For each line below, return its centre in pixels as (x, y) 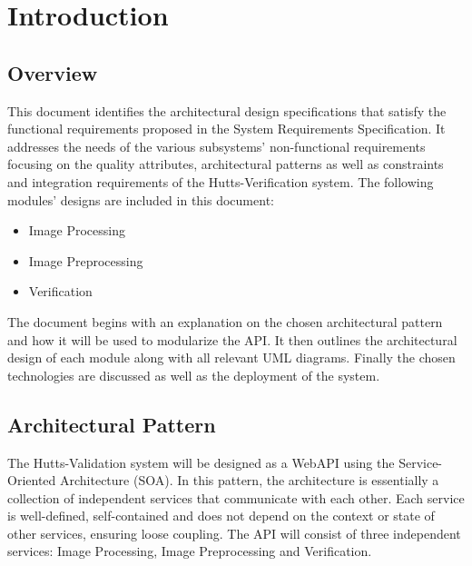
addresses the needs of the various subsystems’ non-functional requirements (216, 146)
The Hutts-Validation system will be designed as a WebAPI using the (201, 462)
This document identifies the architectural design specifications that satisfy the (227, 110)
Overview (53, 72)
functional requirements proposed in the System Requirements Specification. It (226, 129)
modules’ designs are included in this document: (141, 199)
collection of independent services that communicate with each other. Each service (236, 497)
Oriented (32, 480)
